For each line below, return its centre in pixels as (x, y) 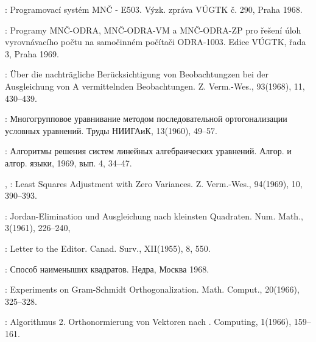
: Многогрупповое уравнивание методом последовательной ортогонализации (146, 119)
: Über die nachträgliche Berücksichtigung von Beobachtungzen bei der (137, 74)
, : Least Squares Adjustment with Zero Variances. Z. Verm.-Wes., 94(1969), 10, (154, 183)
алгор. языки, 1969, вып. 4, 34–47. (68, 162)
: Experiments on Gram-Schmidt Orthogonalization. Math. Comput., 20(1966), (152, 289)
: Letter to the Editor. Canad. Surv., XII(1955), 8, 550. (108, 248)
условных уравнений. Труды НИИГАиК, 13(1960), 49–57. (111, 130)
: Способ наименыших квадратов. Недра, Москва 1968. (107, 269)
